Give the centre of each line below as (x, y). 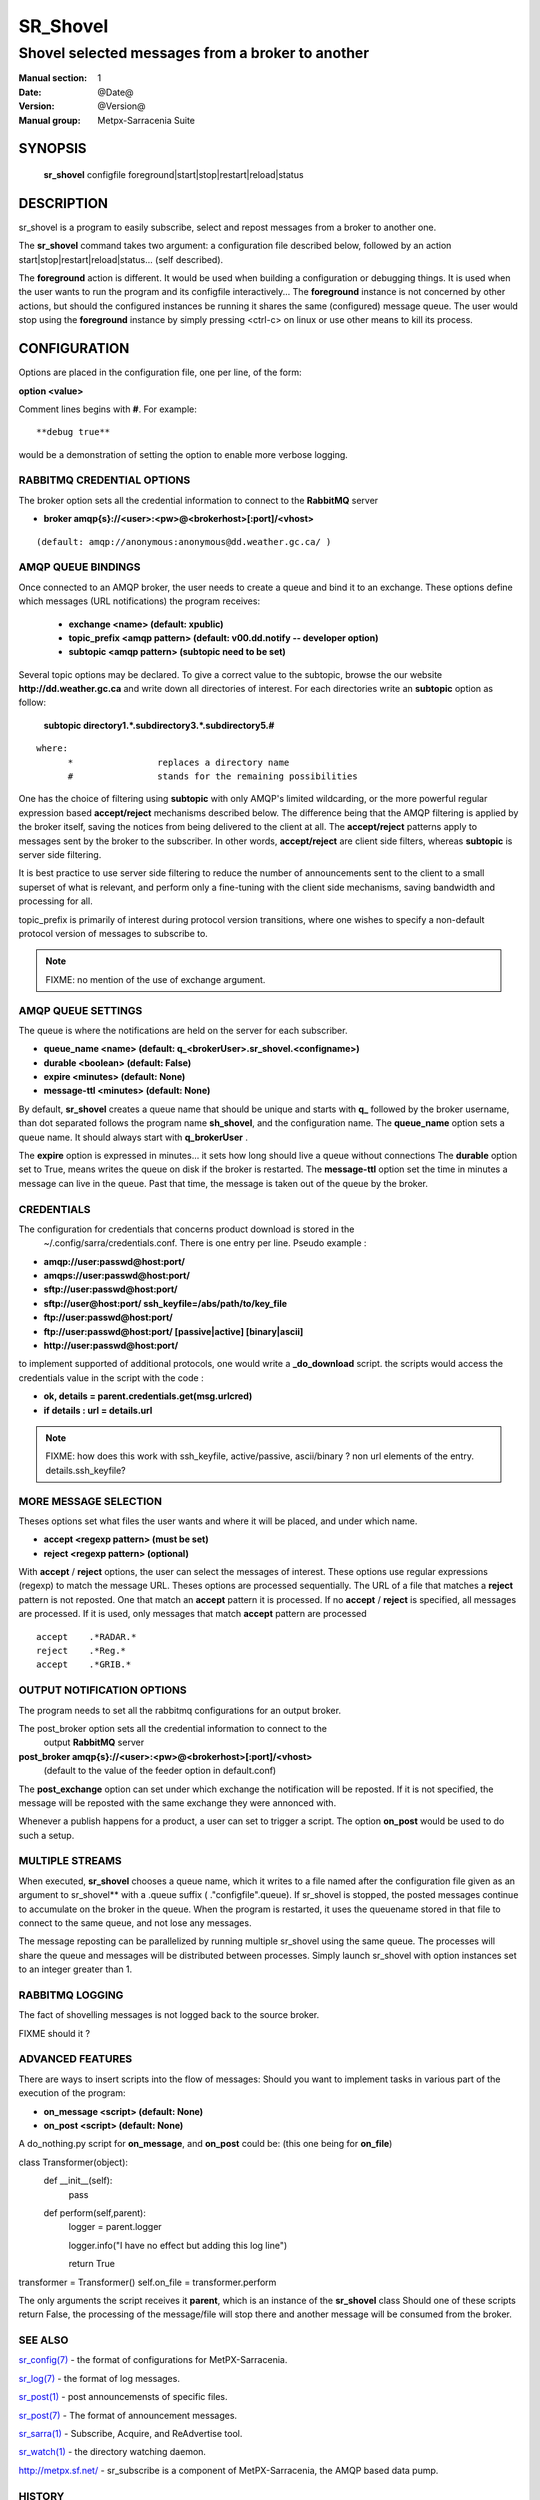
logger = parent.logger (115, 2227)
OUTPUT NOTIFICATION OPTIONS (102, 1690)
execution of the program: (72, 2093)
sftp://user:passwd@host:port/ (111, 1289)
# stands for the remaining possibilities (213, 776)
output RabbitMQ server (94, 1742)
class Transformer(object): (73, 2162)
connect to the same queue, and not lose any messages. (135, 1923)
